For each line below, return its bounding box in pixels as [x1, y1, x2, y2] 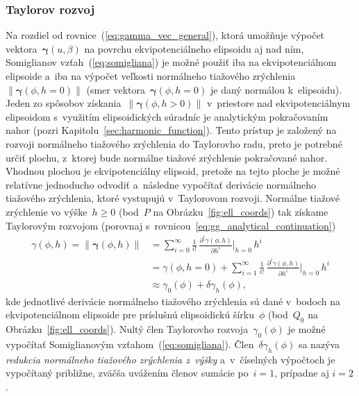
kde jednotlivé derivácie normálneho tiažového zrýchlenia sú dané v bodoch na [6, 293, 341, 308]
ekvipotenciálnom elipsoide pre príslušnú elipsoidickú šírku [6, 307, 254, 322]
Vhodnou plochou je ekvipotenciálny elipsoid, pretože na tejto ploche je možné [6, 164, 340, 178]
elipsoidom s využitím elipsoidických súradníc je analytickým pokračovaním [6, 109, 328, 123]
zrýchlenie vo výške [6, 204, 87, 218]
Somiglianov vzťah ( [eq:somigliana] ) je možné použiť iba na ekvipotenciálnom [6, 55, 337, 69]
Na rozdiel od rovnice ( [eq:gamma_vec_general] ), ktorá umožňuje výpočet [6, 28, 325, 42]
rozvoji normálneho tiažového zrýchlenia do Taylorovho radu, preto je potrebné [6, 136, 342, 150]
